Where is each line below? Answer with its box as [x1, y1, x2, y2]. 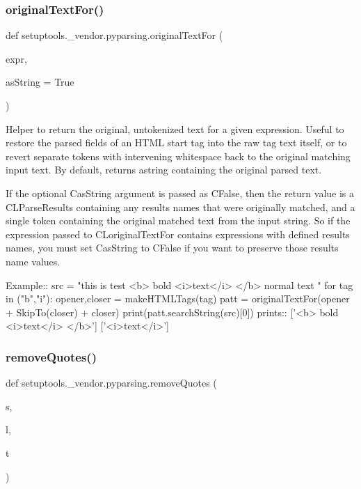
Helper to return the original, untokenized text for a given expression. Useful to [6, 121, 344, 136]
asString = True [6, 75, 74, 89]
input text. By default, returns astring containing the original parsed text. [6, 162, 322, 177]
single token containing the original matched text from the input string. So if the [6, 213, 351, 228]
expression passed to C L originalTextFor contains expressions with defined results [6, 226, 350, 241]
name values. [6, 254, 61, 268]
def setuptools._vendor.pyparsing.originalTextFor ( [6, 28, 223, 42]
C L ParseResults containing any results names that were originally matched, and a [6, 199, 355, 214]
